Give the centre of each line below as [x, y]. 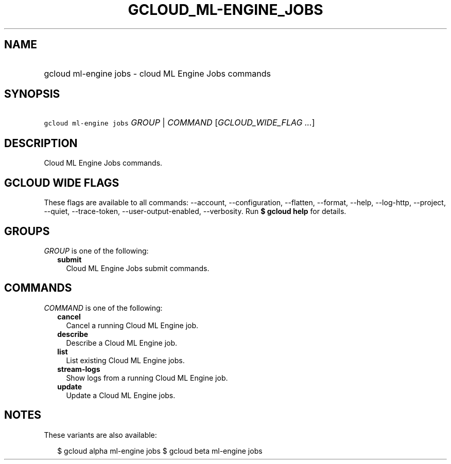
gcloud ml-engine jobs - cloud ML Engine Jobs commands [157, 73]
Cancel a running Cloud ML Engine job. [132, 325]
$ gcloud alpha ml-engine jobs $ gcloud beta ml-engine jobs [160, 451]
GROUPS [27, 231]
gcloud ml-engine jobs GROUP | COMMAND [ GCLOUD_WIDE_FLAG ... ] [179, 123]
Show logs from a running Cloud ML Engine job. [147, 378]
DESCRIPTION [41, 143]
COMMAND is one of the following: [103, 308]
